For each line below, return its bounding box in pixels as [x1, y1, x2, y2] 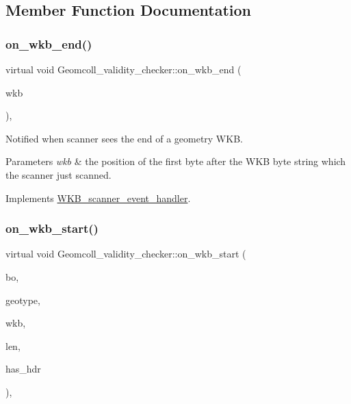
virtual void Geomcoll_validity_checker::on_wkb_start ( [5, 247, 246, 261]
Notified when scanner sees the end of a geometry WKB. [5, 131, 243, 145]
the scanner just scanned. [5, 167, 112, 181]
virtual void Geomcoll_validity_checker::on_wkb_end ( [5, 62, 242, 76]
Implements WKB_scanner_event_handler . [5, 190, 191, 205]
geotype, [5, 292, 40, 307]
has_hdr [5, 362, 41, 376]
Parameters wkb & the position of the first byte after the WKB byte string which [5, 154, 346, 168]
